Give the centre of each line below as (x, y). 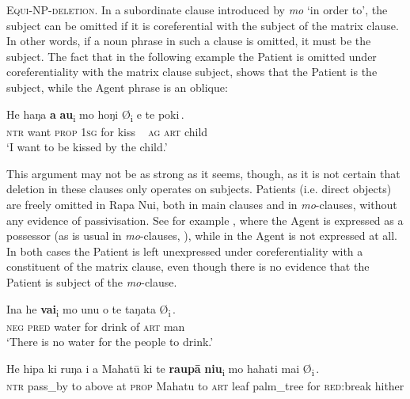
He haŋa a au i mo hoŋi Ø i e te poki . (95, 115)
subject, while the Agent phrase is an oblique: (117, 87)
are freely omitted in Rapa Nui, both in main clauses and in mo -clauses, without (202, 205)
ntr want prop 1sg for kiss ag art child (107, 131)
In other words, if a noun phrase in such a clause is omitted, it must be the (189, 41)
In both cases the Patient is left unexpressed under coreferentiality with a (185, 251)
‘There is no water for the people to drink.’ (110, 342)
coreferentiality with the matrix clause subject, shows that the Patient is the (192, 72)
